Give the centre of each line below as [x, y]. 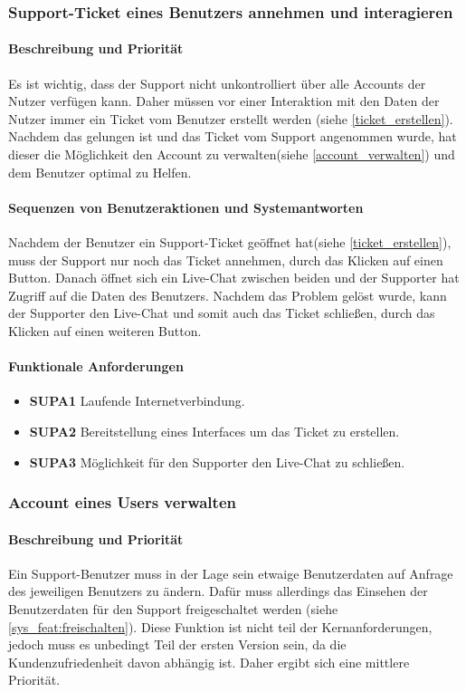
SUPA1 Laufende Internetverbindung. [137, 401]
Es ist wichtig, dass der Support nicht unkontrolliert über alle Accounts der [217, 83]
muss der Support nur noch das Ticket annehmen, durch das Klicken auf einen [226, 259]
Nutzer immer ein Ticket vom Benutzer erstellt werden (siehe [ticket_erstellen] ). [231, 118]
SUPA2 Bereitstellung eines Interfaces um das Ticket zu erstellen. [214, 431]
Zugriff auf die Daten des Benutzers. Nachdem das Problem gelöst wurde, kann [228, 295]
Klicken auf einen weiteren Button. [105, 330]
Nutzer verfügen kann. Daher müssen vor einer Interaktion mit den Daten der [224, 101]
